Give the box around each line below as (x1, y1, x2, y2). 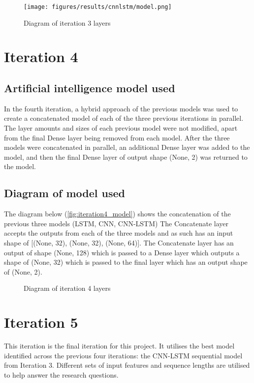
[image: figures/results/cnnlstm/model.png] (24, 3, 172, 10)
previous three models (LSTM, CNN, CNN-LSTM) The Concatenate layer (4, 218, 229, 228)
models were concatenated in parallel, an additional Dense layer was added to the (4, 142, 250, 152)
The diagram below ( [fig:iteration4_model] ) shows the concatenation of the (4, 209, 231, 219)
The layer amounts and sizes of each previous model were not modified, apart (4, 123, 238, 133)
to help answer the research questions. (4, 369, 119, 380)
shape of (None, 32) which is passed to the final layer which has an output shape (4, 257, 248, 267)
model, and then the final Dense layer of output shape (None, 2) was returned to (4, 151, 248, 162)
